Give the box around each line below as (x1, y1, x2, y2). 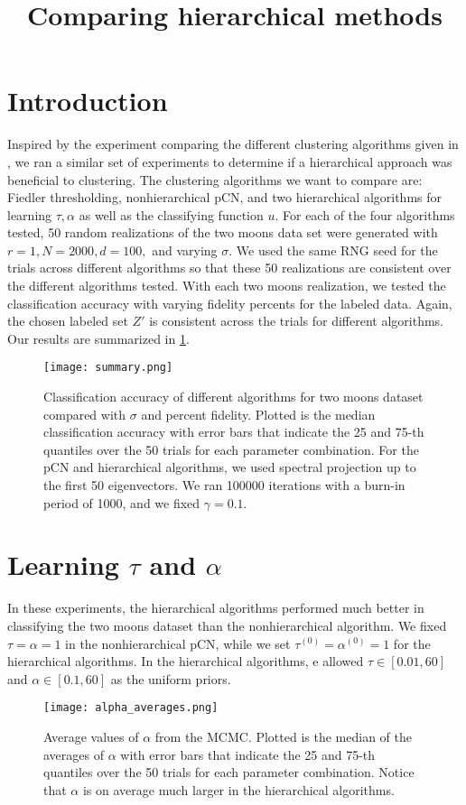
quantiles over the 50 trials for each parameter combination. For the (43, 440, 419, 458)
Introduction (7, 82, 168, 119)
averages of (43, 745, 104, 763)
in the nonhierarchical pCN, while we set (65, 634, 291, 652)
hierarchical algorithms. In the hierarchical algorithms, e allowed (7, 652, 364, 671)
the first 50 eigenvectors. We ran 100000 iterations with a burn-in (43, 476, 405, 495)
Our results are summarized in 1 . (7, 328, 190, 347)
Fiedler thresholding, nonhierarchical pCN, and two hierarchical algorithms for (7, 188, 442, 207)
